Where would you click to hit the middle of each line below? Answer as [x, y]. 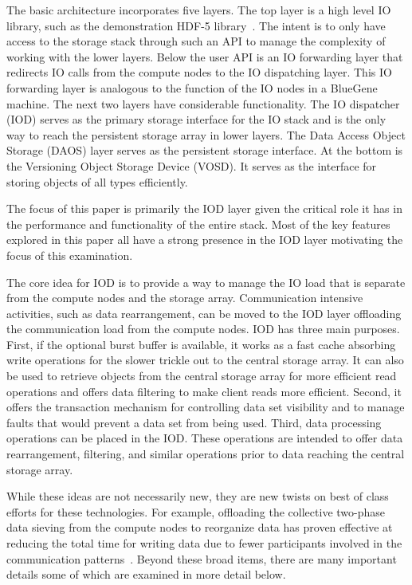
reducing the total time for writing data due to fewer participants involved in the [204, 543]
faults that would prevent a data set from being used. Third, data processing [194, 422]
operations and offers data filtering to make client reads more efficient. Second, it [204, 391]
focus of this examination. [70, 255]
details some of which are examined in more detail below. [146, 574]
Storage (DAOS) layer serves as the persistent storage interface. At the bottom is [205, 150]
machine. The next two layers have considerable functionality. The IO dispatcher [203, 103]
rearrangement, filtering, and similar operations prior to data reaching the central [206, 454]
